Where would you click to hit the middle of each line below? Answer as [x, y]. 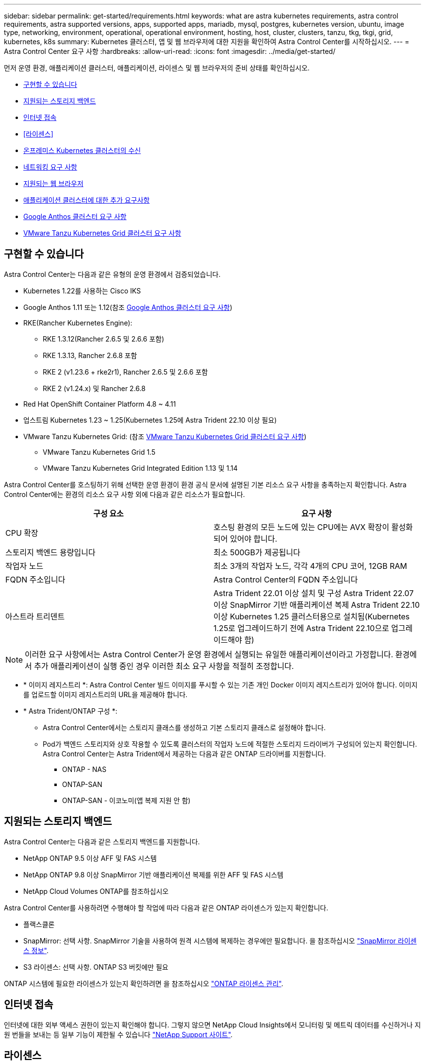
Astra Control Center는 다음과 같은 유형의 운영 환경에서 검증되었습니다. [112, 274]
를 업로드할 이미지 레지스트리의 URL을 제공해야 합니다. [106, 694]
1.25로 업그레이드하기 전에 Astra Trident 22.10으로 [301, 628]
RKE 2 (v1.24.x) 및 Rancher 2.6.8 [94, 388]
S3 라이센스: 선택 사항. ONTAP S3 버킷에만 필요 [96, 967]
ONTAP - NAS [84, 769]
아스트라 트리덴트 [35, 616]
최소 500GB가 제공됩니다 [257, 552]
